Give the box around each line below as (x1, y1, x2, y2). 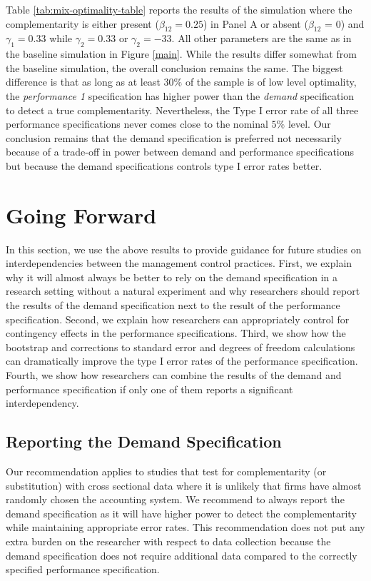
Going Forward (6, 200, 157, 229)
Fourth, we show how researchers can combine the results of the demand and (6, 368, 342, 382)
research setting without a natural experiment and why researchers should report (6, 283, 360, 298)
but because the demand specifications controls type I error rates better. (6, 158, 322, 173)
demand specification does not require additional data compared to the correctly (6, 547, 357, 562)
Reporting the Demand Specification (6, 430, 282, 453)
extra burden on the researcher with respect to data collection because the (6, 533, 331, 548)
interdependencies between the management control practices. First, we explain (6, 256, 352, 271)
